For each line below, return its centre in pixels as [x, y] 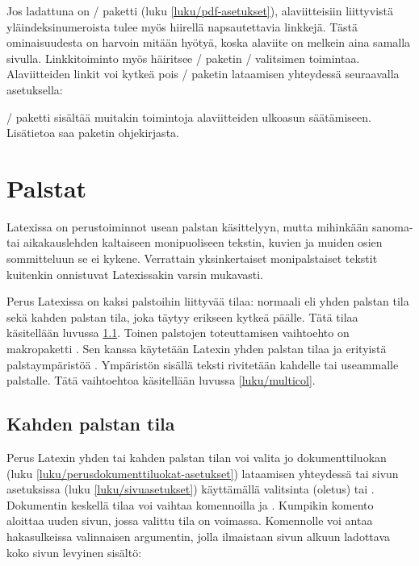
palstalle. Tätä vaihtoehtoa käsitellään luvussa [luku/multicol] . [161, 380]
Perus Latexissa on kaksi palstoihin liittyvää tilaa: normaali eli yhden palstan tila [208, 301]
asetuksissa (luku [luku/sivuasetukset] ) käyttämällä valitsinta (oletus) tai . [191, 489]
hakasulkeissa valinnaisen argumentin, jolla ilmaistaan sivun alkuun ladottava [199, 536]
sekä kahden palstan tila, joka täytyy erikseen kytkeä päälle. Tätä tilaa [182, 316]
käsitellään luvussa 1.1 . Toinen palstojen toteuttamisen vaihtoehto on [178, 333]
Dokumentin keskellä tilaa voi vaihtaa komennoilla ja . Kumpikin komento [190, 504]
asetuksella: [35, 89]
